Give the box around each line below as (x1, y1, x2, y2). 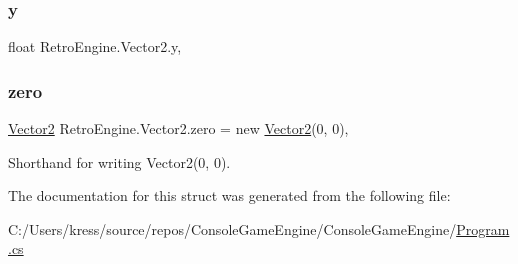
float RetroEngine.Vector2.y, (8, 36, 182, 57)
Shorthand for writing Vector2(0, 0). (8, 151, 231, 172)
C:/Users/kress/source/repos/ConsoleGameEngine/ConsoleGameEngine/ (8, 218, 457, 239)
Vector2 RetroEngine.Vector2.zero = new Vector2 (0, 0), (8, 118, 349, 139)
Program (456, 218, 510, 239)
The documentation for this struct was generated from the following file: (8, 185, 451, 206)
